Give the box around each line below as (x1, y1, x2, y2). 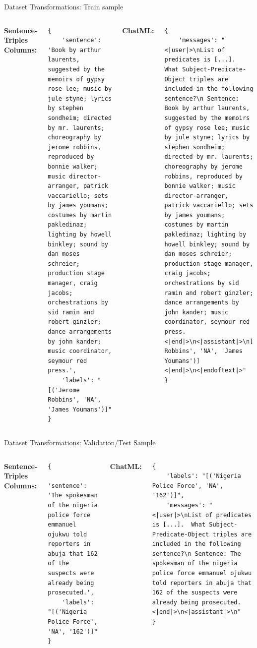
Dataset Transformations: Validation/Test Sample (4, 437, 156, 447)
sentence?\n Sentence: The (152, 550, 241, 557)
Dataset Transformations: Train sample (4, 1, 124, 11)
